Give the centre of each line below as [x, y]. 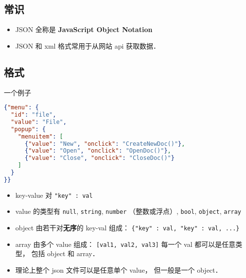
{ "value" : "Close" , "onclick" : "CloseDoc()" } [99, 158]
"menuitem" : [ [40, 136]
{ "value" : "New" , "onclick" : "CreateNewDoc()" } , [105, 144]
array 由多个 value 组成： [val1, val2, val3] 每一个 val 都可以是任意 [125, 244]
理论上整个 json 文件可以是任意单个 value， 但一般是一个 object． [119, 270]
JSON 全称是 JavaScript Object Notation [84, 29]
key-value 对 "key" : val [54, 195]
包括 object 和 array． [65, 253]
